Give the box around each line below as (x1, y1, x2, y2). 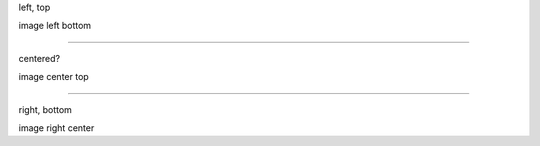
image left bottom (18, 20, 92, 32)
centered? (18, 52, 60, 64)
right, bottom (18, 103, 72, 115)
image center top (18, 71, 89, 83)
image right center (18, 121, 95, 134)
